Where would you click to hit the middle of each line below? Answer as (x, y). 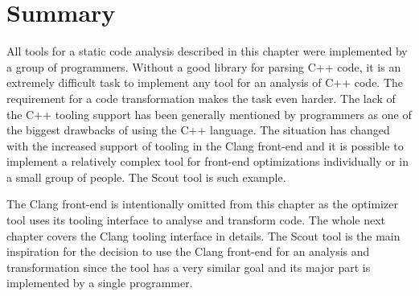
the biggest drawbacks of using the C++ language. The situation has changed (198, 130)
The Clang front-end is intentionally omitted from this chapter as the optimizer (202, 204)
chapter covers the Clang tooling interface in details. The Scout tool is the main (203, 235)
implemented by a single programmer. (100, 283)
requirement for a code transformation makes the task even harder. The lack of (201, 98)
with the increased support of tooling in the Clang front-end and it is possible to (205, 145)
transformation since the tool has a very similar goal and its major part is (189, 267)
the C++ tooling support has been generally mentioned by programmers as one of (209, 114)
